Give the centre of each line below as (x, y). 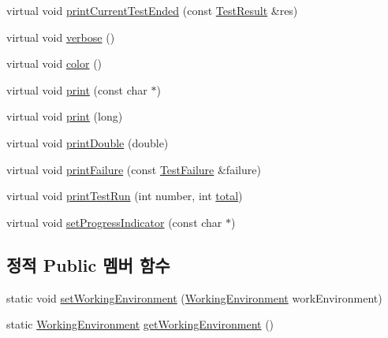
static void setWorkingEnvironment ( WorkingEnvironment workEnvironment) (194, 297)
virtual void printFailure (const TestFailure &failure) (134, 169)
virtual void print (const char (77, 89)
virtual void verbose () (61, 37)
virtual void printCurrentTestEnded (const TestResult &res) (152, 10)
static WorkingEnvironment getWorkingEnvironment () (140, 324)
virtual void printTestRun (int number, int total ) (125, 196)
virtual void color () (54, 63)
